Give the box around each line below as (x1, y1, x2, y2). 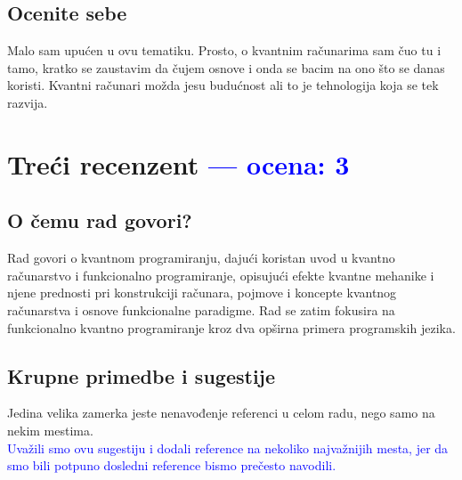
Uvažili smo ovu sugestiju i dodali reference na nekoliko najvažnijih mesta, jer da (7, 438, 449, 457)
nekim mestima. (7, 420, 93, 439)
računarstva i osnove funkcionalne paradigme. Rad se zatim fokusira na (7, 300, 395, 319)
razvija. (7, 93, 48, 111)
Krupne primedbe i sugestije (7, 362, 276, 389)
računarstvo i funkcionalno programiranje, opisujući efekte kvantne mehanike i (7, 265, 434, 284)
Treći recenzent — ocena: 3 (7, 145, 350, 182)
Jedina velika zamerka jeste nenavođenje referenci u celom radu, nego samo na (7, 403, 435, 422)
